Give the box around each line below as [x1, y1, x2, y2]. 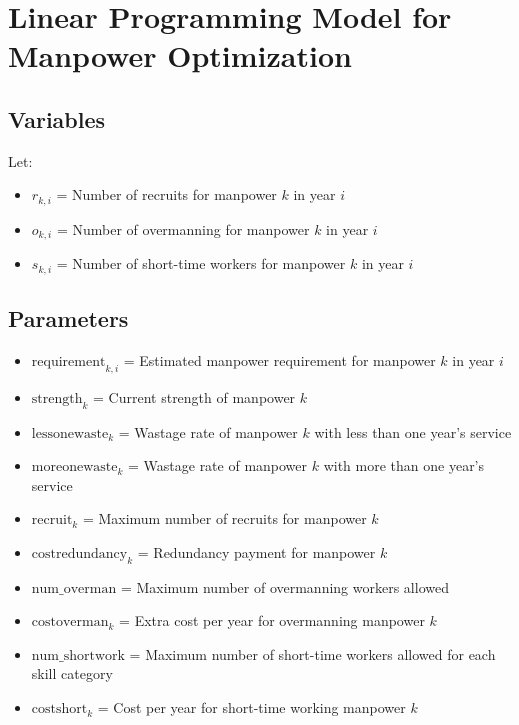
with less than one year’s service [314, 421, 512, 442]
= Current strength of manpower [93, 386, 296, 407]
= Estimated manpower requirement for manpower [123, 349, 436, 370]
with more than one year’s [323, 455, 485, 476]
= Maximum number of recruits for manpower [82, 508, 367, 529]
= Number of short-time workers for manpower [56, 253, 346, 274]
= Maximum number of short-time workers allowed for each [129, 643, 496, 664]
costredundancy [31, 546, 128, 561]
